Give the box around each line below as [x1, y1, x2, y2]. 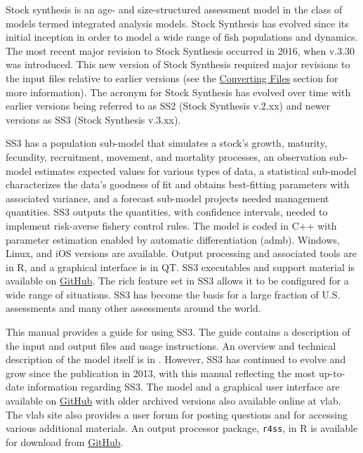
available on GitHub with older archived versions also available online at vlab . [6, 393, 341, 408]
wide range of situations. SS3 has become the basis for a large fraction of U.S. [6, 287, 341, 301]
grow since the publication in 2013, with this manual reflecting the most [6, 365, 316, 380]
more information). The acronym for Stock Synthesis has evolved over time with [6, 84, 351, 99]
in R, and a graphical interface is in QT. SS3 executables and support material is [6, 259, 355, 274]
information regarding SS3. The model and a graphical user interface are [27, 379, 340, 394]
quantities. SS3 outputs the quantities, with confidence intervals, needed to [6, 204, 328, 219]
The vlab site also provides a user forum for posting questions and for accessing [6, 407, 348, 421]
